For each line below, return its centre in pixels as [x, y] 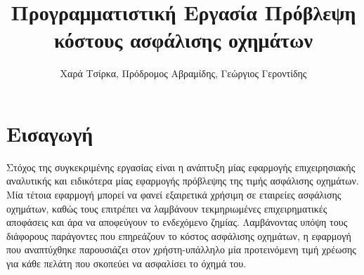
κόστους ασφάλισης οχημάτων [183, 40]
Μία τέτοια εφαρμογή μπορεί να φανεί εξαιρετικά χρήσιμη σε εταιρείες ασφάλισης [174, 195]
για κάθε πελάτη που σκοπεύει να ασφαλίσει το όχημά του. [126, 263]
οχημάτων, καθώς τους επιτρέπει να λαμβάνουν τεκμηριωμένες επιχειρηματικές [167, 208]
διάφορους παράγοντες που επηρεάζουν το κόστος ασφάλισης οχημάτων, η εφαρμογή [179, 235]
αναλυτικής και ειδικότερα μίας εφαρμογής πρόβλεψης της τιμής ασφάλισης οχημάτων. [183, 181]
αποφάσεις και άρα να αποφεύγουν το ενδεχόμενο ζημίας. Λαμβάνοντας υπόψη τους [177, 222]
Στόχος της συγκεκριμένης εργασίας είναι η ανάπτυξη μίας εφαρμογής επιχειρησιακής [181, 167]
